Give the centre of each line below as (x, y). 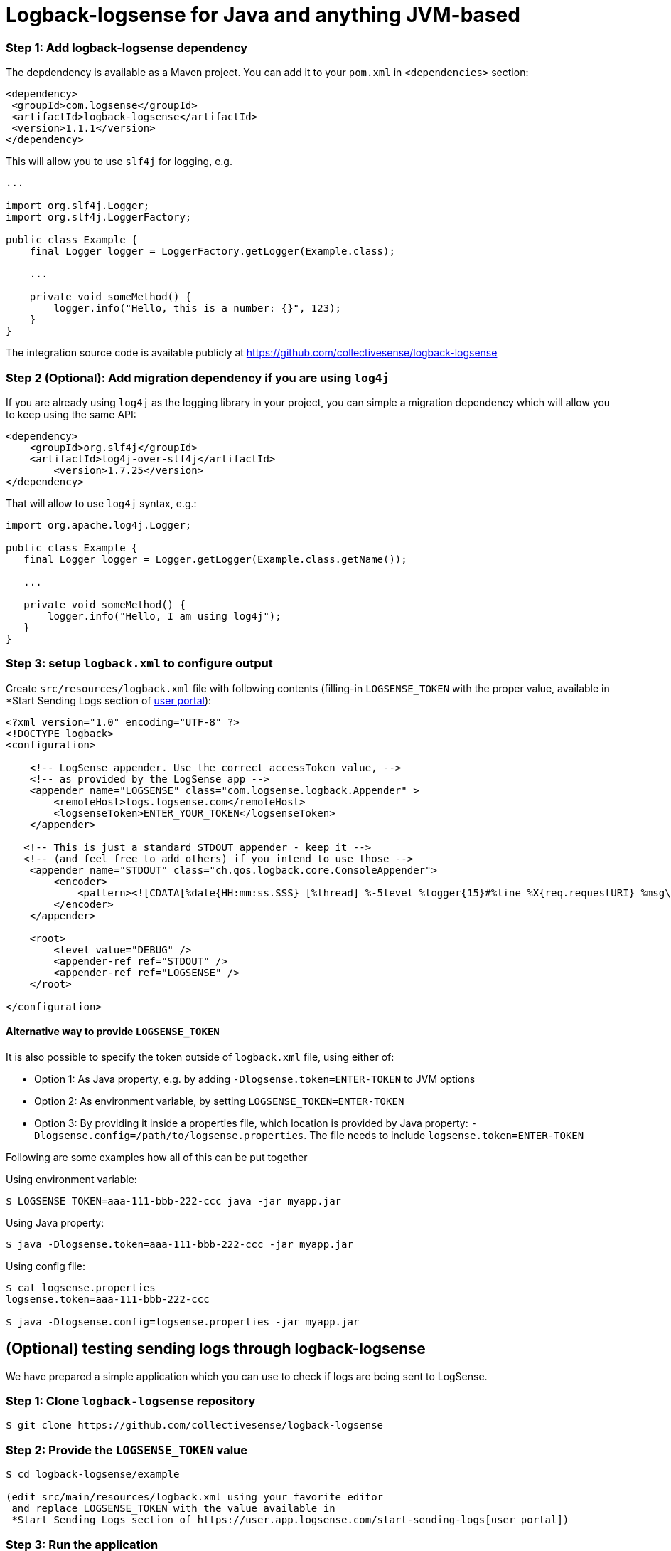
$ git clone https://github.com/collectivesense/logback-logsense (195, 1425)
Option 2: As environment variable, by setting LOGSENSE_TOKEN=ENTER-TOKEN (219, 1101)
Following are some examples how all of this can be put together (157, 1157)
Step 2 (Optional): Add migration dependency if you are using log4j (198, 377)
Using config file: (45, 1266)
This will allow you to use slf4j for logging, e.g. (119, 162)
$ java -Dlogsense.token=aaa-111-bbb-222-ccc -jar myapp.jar (179, 1244)
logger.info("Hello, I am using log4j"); (165, 616)
